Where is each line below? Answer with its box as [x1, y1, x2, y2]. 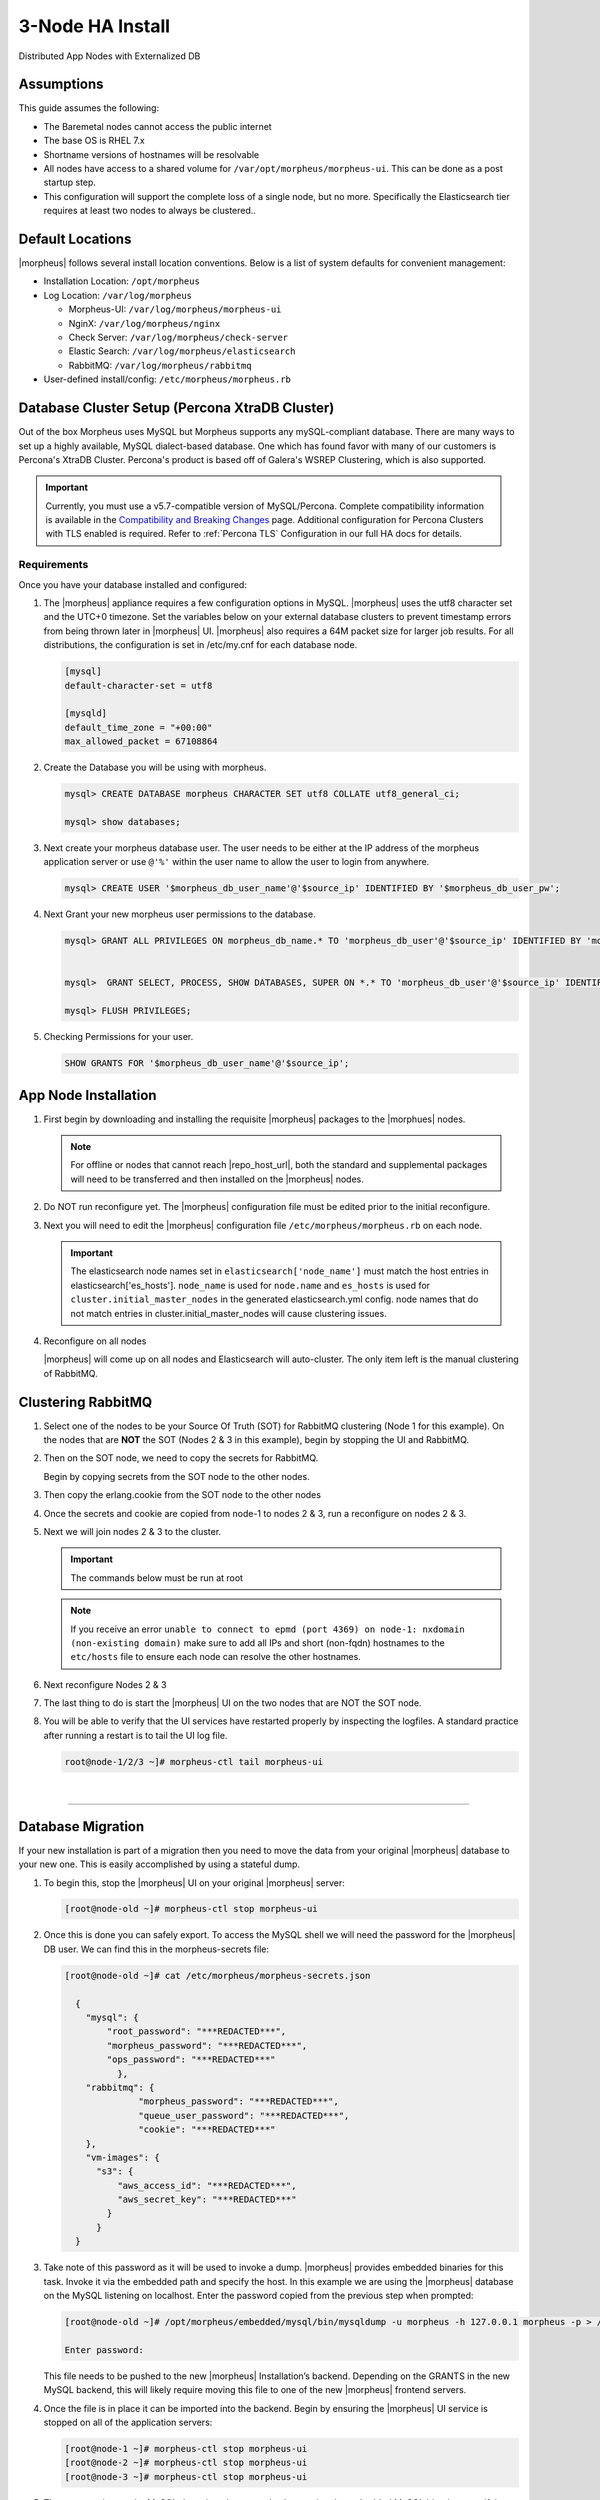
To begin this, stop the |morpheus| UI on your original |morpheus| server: [43, 1876, 345, 1889]
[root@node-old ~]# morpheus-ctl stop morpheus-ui [64, 1903, 319, 1915]
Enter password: [64, 2344, 145, 2355]
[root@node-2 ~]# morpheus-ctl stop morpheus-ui [64, 2457, 308, 2469]
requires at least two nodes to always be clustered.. [43, 205, 257, 217]
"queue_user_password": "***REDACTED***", [138, 2110, 350, 2121]
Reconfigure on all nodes [43, 1335, 147, 1347]
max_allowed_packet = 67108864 [64, 736, 219, 747]
